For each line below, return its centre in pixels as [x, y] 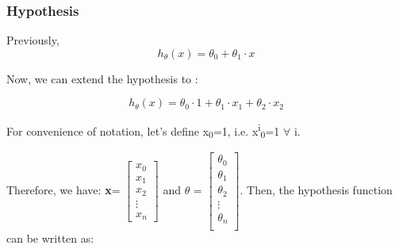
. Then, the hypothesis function [316, 190]
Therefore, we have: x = [63, 190]
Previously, [33, 40]
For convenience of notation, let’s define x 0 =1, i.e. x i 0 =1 [143, 131]
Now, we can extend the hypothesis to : [102, 78]
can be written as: [50, 238]
